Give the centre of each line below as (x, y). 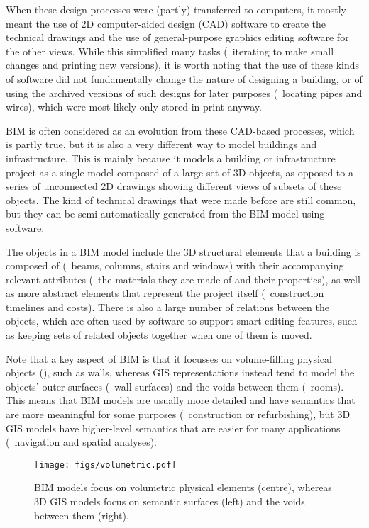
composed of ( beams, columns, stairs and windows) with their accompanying (175, 265)
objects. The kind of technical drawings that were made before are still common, (181, 200)
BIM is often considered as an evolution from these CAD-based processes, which (180, 130)
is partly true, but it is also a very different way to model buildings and (161, 144)
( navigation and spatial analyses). (81, 442)
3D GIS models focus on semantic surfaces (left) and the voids (170, 501)
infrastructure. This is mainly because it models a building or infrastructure (171, 158)
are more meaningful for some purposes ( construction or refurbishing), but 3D (178, 414)
